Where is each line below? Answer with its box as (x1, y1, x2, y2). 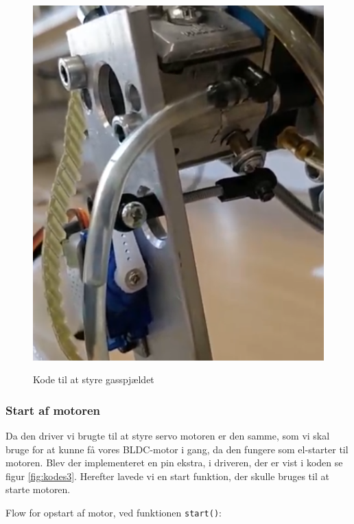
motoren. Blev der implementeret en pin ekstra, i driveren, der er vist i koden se (5, 455, 343, 470)
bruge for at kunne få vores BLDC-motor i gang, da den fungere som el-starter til (5, 442, 349, 456)
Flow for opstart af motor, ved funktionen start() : (5, 505, 222, 519)
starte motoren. (5, 482, 71, 497)
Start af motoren (5, 401, 101, 418)
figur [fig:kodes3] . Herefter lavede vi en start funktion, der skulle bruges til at (5, 468, 329, 483)
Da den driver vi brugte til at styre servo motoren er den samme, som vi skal (5, 428, 330, 442)
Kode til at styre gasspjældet (33, 372, 154, 387)
